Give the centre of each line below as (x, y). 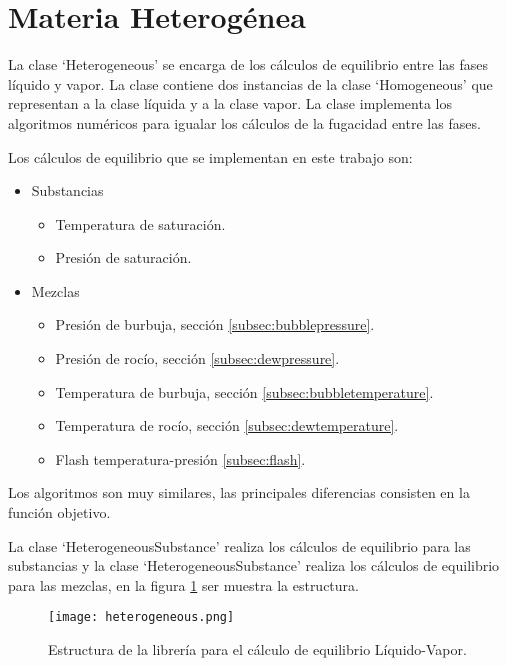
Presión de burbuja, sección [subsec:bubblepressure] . (215, 324)
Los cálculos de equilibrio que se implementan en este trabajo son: (210, 156)
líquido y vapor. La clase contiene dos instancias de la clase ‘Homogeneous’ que (250, 83)
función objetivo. (59, 512)
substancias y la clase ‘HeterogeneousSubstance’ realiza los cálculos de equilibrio (254, 565)
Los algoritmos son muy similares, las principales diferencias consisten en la (239, 492)
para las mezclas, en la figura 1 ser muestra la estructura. (183, 584)
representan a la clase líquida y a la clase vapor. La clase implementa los (230, 103)
